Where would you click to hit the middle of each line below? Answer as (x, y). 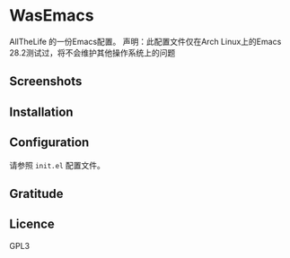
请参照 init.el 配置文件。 (57, 165)
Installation (41, 112)
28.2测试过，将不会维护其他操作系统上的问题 (92, 52)
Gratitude (37, 193)
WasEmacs (52, 16)
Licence (32, 224)
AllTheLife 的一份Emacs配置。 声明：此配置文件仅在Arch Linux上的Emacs (145, 41)
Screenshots (46, 82)
